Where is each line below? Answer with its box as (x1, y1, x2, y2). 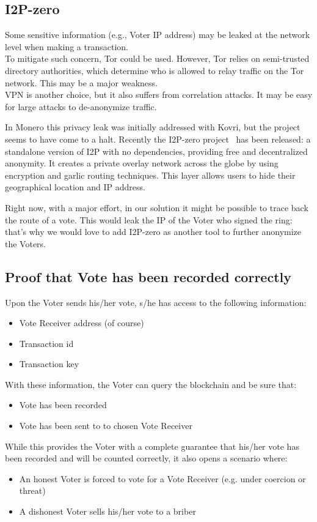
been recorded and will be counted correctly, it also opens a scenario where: (5, 452, 288, 464)
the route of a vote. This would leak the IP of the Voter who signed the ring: (5, 213, 293, 226)
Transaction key (19, 357, 79, 370)
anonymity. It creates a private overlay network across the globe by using (5, 157, 279, 170)
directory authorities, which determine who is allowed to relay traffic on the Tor (5, 64, 304, 76)
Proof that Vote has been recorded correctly (5, 267, 291, 286)
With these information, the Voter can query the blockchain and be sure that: (5, 378, 297, 390)
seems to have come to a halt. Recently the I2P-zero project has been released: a (5, 132, 311, 145)
